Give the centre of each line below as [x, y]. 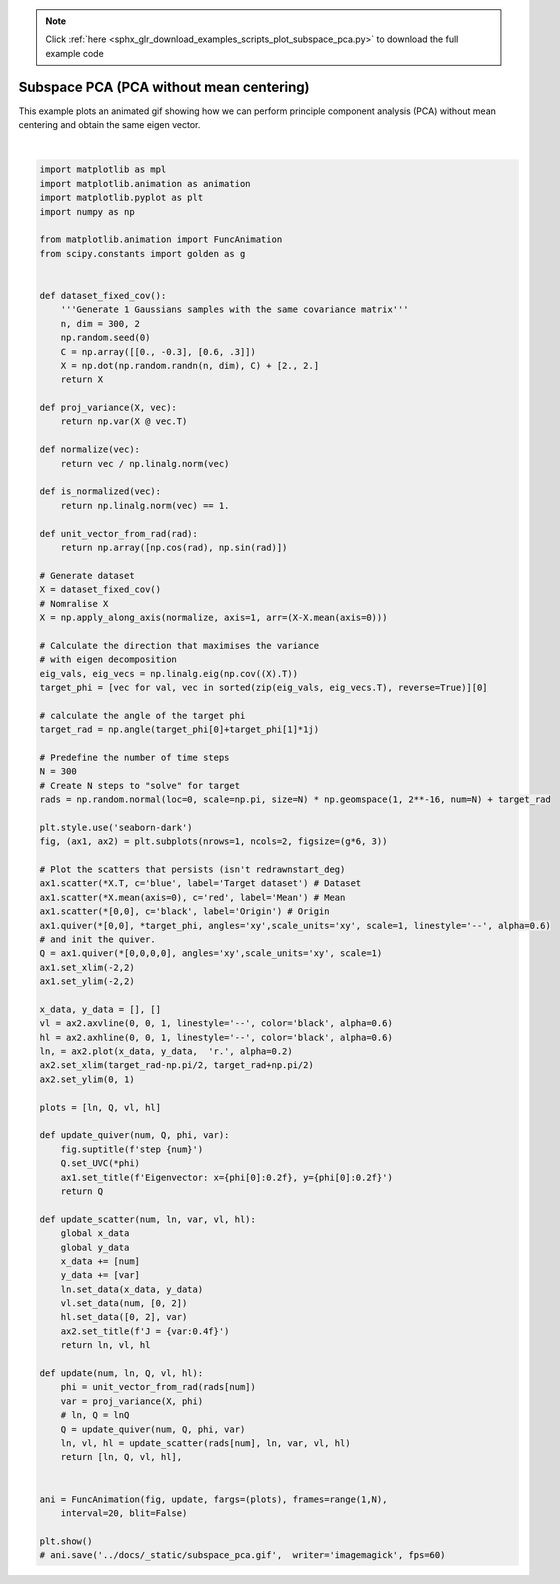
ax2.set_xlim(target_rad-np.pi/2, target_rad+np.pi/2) [176, 1065]
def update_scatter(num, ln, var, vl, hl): [148, 1219]
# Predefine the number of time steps [134, 757]
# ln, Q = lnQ [95, 1415]
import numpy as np [87, 211]
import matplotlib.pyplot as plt [121, 198]
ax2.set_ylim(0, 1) [87, 1079]
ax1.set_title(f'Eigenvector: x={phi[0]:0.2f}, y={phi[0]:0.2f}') [227, 1177]
